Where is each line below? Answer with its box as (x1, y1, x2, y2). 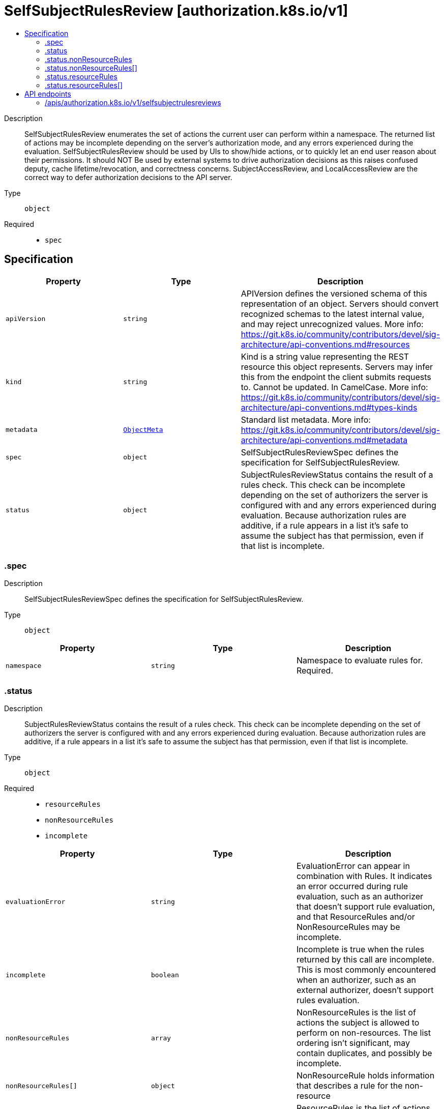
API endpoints (24, 89, 71, 98)
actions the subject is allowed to (296, 1017, 420, 1028)
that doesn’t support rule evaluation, (296, 901, 435, 912)
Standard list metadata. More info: (241, 414, 371, 425)
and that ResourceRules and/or (296, 912, 415, 922)
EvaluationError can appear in (296, 861, 410, 871)
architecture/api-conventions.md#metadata (241, 434, 408, 445)
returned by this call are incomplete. (296, 954, 434, 965)
